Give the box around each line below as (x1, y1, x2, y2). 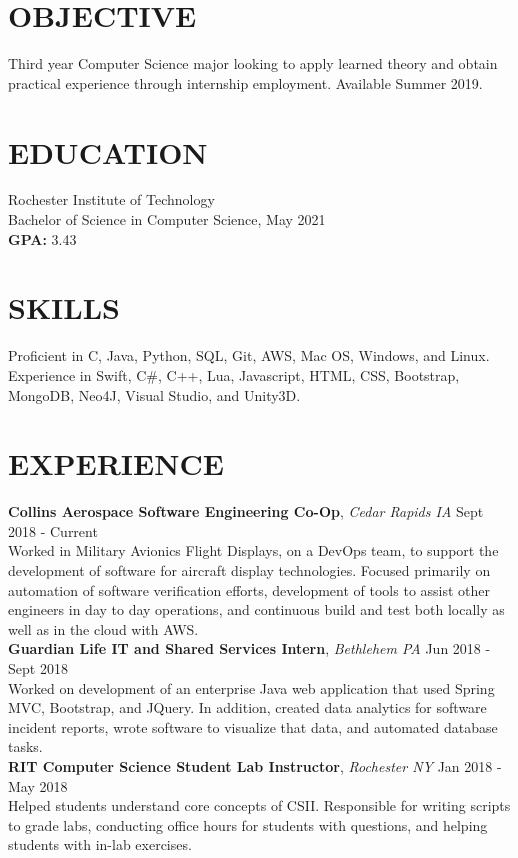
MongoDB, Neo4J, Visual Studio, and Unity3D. (8, 384, 301, 405)
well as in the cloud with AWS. (8, 618, 199, 639)
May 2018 (8, 775, 68, 796)
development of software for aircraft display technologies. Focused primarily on (8, 560, 491, 581)
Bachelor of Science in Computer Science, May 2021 (8, 209, 326, 230)
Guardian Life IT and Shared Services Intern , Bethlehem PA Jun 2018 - (8, 638, 491, 659)
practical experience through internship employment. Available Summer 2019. (8, 72, 483, 93)
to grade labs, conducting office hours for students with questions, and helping (8, 814, 488, 835)
